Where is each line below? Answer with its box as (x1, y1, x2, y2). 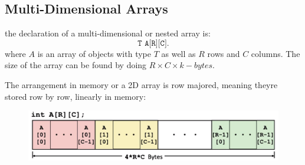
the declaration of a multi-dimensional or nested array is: (5, 27, 211, 39)
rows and (207, 47, 240, 59)
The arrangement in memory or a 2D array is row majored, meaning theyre (5, 78, 278, 90)
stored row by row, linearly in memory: (5, 90, 146, 102)
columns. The (251, 47, 300, 59)
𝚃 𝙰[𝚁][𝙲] (137, 39, 167, 48)
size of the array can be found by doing (5, 59, 147, 71)
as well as (161, 47, 196, 59)
